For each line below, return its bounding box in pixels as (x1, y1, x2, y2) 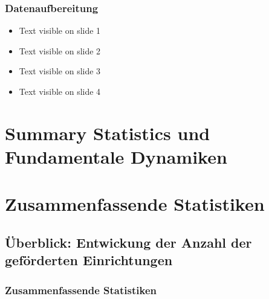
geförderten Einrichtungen (5, 251, 173, 269)
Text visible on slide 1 (19, 24, 101, 37)
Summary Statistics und (5, 120, 210, 145)
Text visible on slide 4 (19, 85, 101, 97)
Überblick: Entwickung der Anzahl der (5, 233, 252, 251)
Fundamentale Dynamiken (5, 144, 227, 169)
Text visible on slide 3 (19, 65, 101, 77)
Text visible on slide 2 (19, 44, 101, 57)
